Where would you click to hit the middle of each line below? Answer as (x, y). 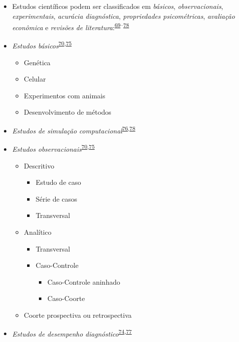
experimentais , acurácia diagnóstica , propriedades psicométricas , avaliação (123, 16)
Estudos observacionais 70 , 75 (53, 148)
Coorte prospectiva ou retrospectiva (78, 315)
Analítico (38, 232)
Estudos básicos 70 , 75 (42, 45)
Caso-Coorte (66, 298)
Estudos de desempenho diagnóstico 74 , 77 (72, 333)
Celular (35, 79)
